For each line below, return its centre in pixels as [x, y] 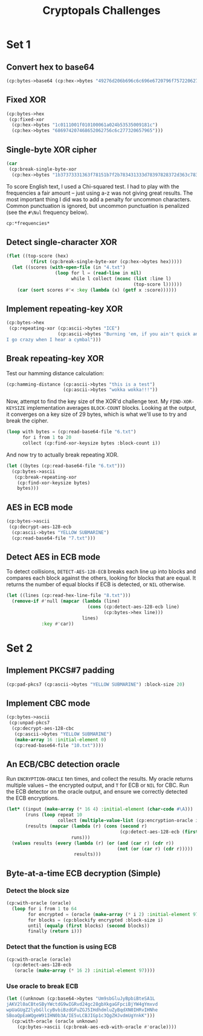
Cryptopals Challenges [101, 11]
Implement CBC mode [48, 703]
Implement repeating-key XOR [64, 309]
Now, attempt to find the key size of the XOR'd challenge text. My [88, 401]
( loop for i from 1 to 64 [44, 909]
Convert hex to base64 [50, 67]
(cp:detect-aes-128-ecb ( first [159, 832]
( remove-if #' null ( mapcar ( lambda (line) [66, 601]
